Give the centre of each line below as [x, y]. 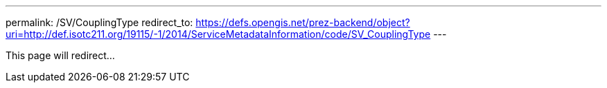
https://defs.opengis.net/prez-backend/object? [303, 22]
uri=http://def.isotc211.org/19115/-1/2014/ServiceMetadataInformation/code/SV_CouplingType [218, 34]
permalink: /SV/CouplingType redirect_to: [99, 22]
